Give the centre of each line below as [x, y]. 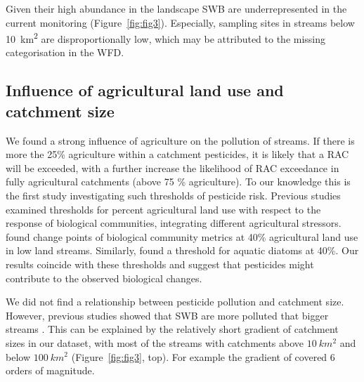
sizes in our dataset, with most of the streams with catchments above [155, 342]
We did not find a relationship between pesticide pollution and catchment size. [175, 302]
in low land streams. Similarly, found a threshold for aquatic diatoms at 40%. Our [182, 250]
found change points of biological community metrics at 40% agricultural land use [182, 236]
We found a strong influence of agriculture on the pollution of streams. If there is [180, 140]
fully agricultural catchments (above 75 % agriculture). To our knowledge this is [178, 182]
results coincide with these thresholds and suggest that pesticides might [160, 264]
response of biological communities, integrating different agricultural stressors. [174, 223]
